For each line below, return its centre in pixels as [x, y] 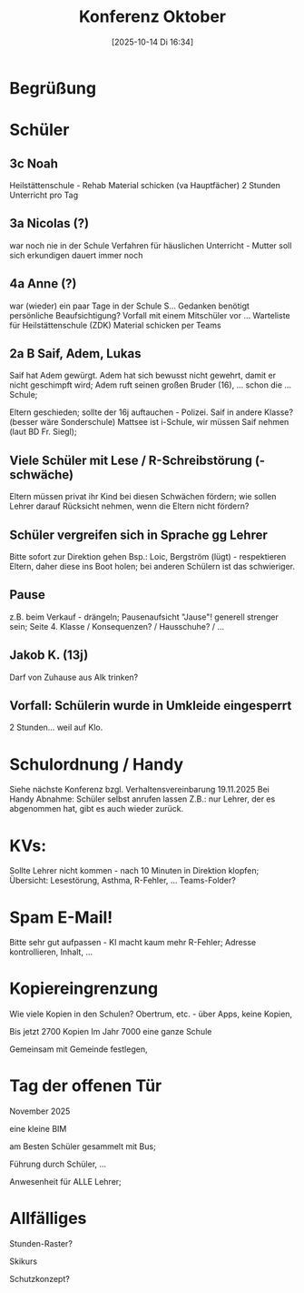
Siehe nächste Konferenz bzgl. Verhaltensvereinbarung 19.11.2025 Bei [139, 790]
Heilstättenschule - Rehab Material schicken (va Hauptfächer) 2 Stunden [145, 185]
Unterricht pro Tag [44, 195]
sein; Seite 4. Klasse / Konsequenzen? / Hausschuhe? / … [117, 626]
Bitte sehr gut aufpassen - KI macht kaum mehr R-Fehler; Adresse [133, 943]
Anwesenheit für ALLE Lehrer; [66, 1182]
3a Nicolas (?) [49, 223]
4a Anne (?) [43, 284]
